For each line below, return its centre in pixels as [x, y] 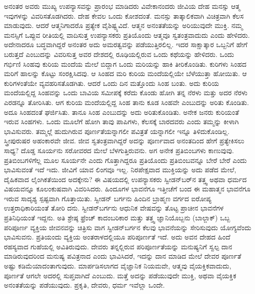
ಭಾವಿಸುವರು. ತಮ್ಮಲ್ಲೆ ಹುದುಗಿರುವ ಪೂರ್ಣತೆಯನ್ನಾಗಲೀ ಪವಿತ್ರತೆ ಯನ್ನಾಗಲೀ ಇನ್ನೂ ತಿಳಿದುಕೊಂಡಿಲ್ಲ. [117, 131]
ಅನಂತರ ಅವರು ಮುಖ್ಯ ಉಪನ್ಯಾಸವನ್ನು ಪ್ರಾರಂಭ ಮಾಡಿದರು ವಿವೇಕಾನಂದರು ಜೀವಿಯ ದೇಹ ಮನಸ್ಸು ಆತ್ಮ [122, 6]
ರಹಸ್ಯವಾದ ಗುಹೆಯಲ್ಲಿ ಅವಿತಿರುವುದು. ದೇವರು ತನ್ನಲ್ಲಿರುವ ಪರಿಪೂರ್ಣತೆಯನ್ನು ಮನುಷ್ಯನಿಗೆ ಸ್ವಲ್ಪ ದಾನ [118, 246]
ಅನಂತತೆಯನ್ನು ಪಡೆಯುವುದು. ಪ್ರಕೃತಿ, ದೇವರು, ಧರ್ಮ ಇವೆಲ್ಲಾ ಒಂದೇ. [84, 285]
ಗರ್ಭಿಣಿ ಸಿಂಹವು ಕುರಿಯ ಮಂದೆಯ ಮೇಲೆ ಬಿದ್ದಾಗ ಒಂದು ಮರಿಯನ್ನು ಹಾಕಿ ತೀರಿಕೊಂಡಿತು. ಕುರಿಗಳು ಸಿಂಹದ [125, 64]
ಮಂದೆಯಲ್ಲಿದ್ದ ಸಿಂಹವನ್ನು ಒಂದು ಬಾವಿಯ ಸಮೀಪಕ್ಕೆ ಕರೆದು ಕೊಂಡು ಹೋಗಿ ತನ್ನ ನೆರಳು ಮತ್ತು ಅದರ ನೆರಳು [126, 93]
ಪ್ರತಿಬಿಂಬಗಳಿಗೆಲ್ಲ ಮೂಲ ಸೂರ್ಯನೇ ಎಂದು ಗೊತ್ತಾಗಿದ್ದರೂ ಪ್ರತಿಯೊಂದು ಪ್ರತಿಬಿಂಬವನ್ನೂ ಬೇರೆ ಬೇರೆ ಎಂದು [126, 160]
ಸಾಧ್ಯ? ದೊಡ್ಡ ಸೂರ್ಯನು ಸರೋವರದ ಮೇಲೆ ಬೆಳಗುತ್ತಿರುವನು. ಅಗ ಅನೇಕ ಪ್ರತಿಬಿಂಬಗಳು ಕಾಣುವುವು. [119, 150]
